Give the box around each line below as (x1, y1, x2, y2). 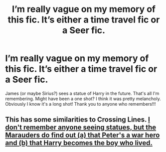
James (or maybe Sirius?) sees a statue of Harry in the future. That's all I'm (5, 90, 160, 96)
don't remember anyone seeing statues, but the (5, 123, 157, 132)
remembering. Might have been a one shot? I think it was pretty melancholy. (5, 96, 161, 102)
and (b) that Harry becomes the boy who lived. (5, 139, 153, 148)
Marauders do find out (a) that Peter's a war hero (5, 131, 160, 140)
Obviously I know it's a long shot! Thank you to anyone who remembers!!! (5, 101, 156, 107)
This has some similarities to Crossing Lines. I (5, 116, 151, 124)
